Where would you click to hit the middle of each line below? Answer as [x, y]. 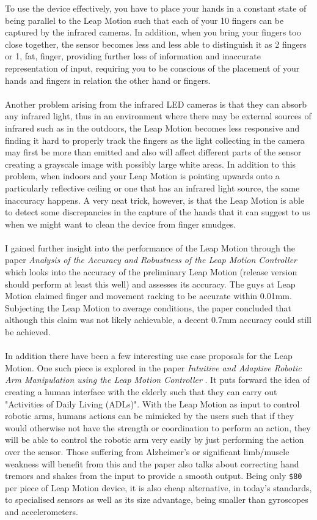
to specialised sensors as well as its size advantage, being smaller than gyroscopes [157, 500]
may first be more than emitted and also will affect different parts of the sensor [153, 152]
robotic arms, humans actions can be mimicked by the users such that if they [150, 416]
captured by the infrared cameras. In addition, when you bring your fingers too [153, 32]
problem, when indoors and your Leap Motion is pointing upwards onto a [142, 176]
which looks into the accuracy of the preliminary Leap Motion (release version [151, 272]
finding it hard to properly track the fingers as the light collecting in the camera [155, 140]
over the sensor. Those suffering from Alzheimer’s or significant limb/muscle [147, 451]
